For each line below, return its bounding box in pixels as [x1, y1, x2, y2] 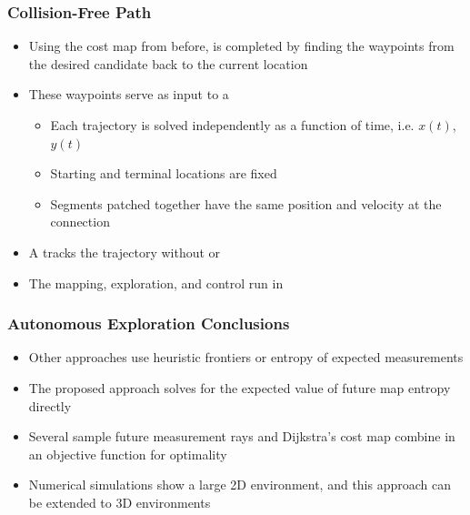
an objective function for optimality [28, 444, 227, 463]
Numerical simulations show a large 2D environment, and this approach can [28, 475, 452, 494]
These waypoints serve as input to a [28, 85, 229, 104]
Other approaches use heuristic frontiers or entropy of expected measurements [28, 348, 464, 367]
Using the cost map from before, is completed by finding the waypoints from [28, 36, 455, 56]
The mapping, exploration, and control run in [28, 273, 284, 292]
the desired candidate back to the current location [28, 54, 308, 73]
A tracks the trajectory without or [28, 242, 221, 261]
